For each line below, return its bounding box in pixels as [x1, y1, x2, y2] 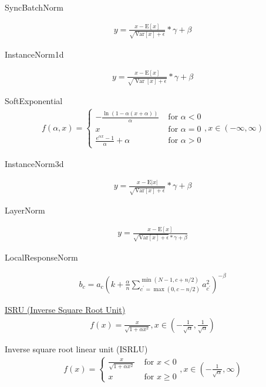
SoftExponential [5, 95, 63, 107]
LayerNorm [5, 204, 45, 216]
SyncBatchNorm [5, 1, 63, 13]
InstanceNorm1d [5, 48, 64, 60]
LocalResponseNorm [5, 251, 78, 263]
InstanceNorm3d [5, 157, 64, 169]
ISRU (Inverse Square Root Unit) [5, 303, 126, 315]
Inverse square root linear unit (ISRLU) [5, 342, 148, 355]
